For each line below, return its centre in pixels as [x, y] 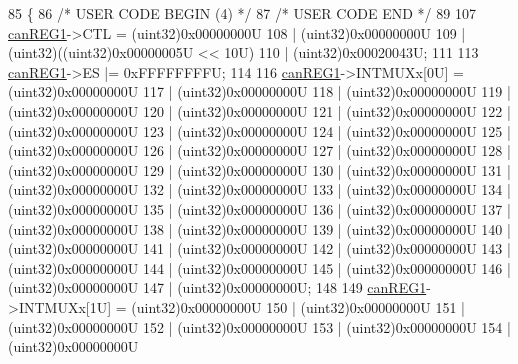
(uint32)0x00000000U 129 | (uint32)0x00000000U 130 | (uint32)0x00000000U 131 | [259, 169]
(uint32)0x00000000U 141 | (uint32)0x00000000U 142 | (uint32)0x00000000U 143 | [259, 248]
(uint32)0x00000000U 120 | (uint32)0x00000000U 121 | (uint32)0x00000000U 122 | [259, 110]
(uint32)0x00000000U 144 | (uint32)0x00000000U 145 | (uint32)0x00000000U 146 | [259, 267]
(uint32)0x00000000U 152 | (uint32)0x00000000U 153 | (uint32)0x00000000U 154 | [259, 326]
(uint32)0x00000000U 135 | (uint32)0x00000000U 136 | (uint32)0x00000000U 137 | [259, 208]
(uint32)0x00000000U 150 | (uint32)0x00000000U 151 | [298, 306]
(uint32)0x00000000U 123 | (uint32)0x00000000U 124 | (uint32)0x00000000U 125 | [259, 130]
